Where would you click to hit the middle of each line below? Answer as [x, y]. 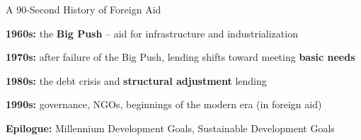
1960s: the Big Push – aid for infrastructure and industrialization [152, 33]
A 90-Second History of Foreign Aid [84, 9]
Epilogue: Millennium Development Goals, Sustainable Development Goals [170, 128]
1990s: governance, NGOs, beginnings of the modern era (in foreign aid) [164, 104]
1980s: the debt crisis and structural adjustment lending [136, 80]
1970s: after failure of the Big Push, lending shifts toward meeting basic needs [180, 57]
